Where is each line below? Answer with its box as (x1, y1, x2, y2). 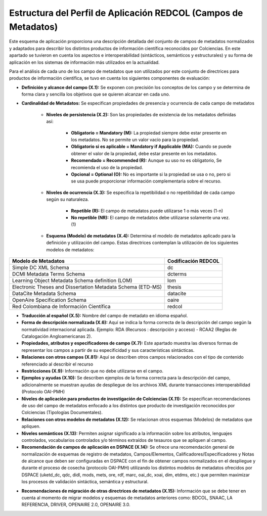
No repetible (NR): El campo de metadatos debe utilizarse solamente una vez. (71, 214, 230, 220)
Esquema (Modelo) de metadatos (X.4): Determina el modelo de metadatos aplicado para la (46, 233, 236, 238)
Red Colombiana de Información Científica (12, 303, 111, 310)
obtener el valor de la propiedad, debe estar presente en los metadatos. (71, 150, 218, 156)
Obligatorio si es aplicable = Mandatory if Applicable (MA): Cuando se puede (71, 143, 232, 149)
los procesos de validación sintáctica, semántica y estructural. (21, 479, 149, 485)
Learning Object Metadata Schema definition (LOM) (12, 277, 133, 284)
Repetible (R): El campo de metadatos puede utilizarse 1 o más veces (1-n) (71, 208, 223, 214)
